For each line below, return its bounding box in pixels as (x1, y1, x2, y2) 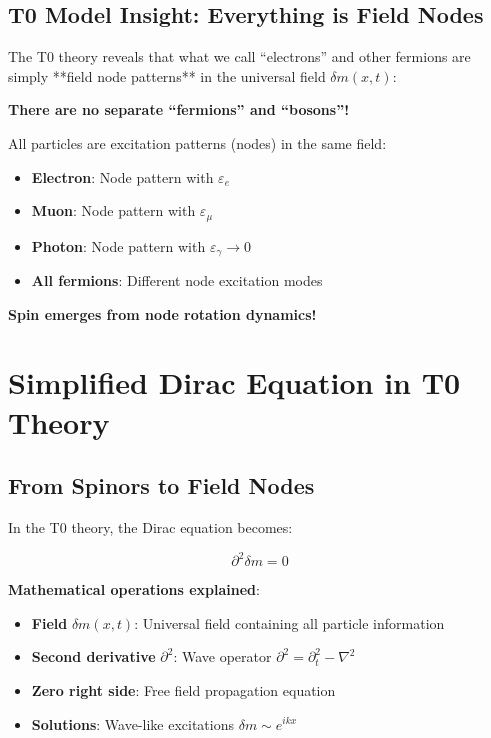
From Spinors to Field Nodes (8, 470, 315, 501)
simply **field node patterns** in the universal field (8, 65, 326, 86)
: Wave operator (173, 646, 272, 667)
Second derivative (31, 646, 156, 667)
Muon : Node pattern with (31, 200, 196, 221)
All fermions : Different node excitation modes (31, 270, 323, 291)
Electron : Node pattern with (31, 166, 214, 187)
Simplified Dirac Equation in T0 (8, 362, 461, 403)
